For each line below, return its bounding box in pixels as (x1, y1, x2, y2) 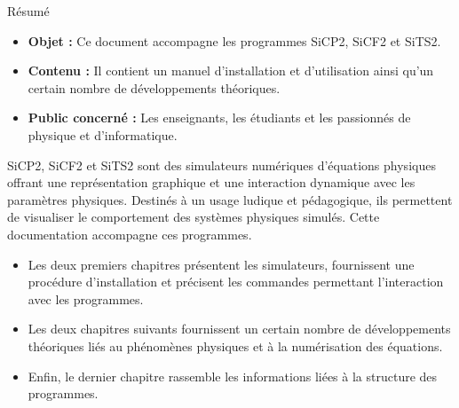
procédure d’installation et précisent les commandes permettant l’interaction (28, 272, 444, 291)
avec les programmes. (28, 289, 144, 308)
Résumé (7, 2, 50, 20)
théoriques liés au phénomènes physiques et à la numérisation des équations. (28, 336, 443, 355)
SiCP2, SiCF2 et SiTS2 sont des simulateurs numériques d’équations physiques (7, 155, 436, 174)
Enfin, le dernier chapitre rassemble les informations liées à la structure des (28, 366, 438, 385)
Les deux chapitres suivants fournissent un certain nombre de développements (28, 319, 451, 338)
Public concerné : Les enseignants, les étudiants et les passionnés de (28, 108, 411, 127)
